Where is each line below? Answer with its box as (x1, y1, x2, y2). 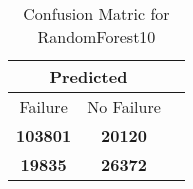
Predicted (49, 65, 128, 88)
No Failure (87, 95, 161, 118)
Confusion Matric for (23, 2, 170, 25)
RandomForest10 (37, 25, 156, 48)
